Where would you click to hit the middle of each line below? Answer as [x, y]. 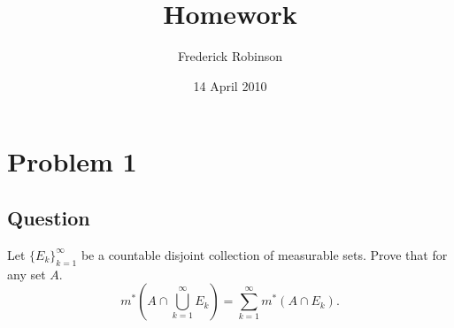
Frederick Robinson [230, 56]
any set [27, 274]
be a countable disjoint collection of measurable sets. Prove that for [264, 254]
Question [49, 217]
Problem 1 [72, 161]
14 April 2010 [230, 85]
